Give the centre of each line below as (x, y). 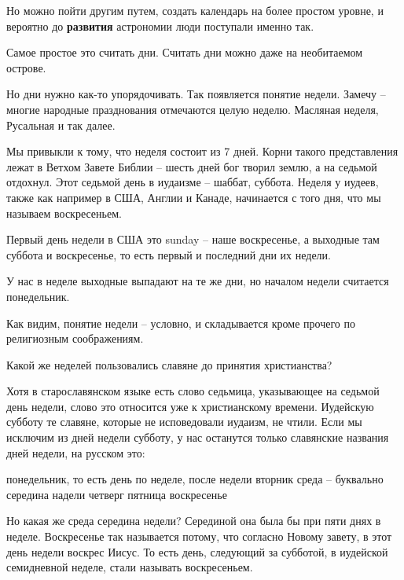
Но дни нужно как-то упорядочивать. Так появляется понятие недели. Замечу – (196, 94)
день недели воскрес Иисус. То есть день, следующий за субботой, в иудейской (197, 551)
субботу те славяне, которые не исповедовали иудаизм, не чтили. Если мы (184, 422)
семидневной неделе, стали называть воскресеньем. (130, 567)
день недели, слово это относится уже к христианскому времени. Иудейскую (190, 406)
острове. (26, 67)
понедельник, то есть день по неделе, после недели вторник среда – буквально (195, 479)
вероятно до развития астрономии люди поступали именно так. (160, 26)
